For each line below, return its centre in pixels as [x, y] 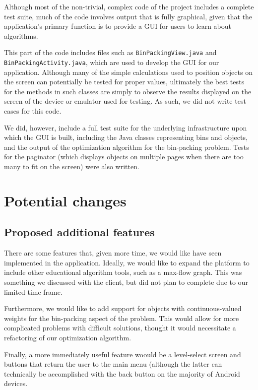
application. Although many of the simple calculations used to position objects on [128, 72]
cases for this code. [33, 111]
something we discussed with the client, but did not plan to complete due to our [126, 282]
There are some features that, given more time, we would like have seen [113, 253]
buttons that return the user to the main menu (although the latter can [113, 364]
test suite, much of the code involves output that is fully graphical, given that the [128, 16]
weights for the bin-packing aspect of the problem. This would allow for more [122, 318]
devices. [16, 383]
